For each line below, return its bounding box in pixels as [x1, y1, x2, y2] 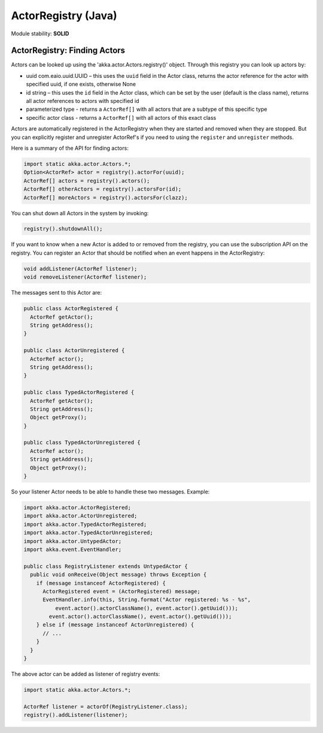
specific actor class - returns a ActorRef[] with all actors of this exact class [26, 114, 217, 121]
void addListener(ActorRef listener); [23, 265, 138, 272]
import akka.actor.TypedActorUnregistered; [23, 529, 154, 536]
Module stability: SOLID [11, 30, 69, 37]
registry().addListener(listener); [23, 711, 128, 719]
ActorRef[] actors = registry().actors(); [23, 177, 150, 184]
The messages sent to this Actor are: [11, 289, 102, 296]
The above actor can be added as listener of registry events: [11, 671, 160, 677]
